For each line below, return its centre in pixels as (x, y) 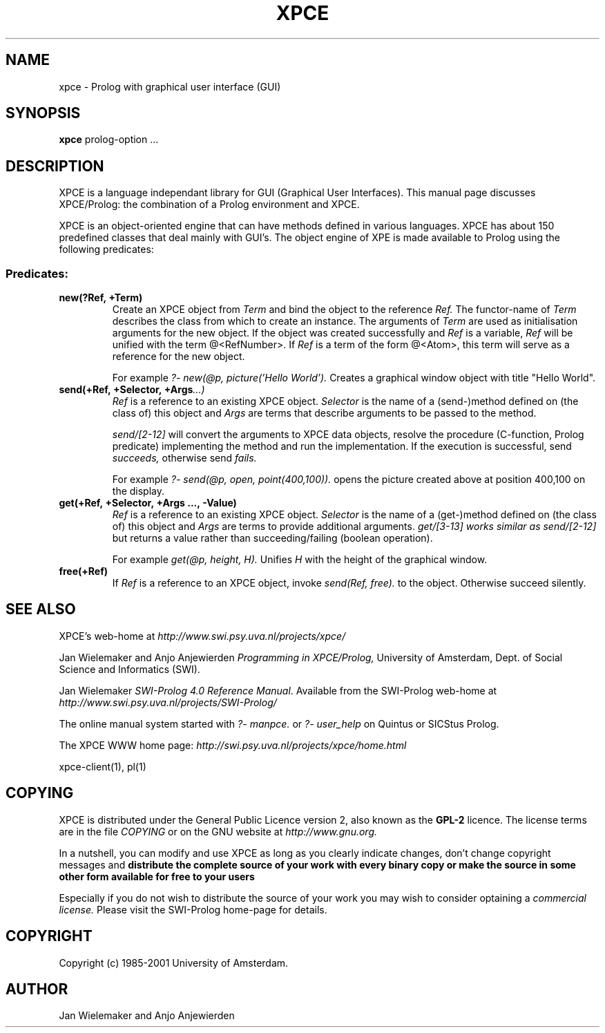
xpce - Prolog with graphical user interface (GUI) (170, 86)
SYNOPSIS (43, 113)
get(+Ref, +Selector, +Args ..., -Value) (148, 503)
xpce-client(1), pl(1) (103, 766)
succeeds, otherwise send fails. (184, 458)
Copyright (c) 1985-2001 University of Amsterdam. (174, 963)
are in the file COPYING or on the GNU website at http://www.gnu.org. (218, 831)
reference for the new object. (179, 357)
